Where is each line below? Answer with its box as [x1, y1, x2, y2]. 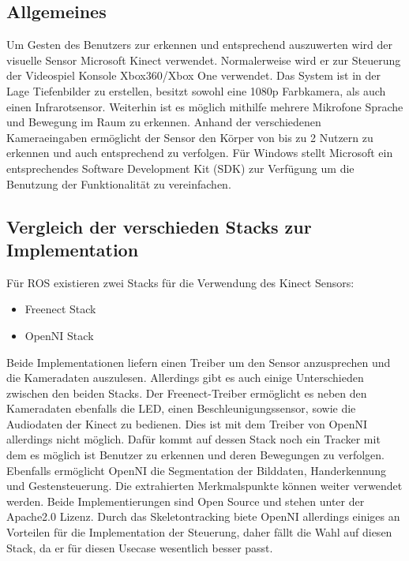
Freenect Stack [24, 301, 96, 317]
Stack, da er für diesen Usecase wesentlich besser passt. [6, 539, 273, 555]
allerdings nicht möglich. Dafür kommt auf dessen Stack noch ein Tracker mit [6, 431, 381, 447]
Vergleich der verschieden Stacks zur [6, 214, 312, 238]
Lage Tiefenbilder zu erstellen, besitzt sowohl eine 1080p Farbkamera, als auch [6, 82, 386, 99]
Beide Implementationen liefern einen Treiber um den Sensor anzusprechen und [6, 353, 391, 370]
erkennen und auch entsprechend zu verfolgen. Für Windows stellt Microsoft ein [6, 144, 393, 161]
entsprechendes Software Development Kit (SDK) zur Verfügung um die [6, 159, 355, 176]
